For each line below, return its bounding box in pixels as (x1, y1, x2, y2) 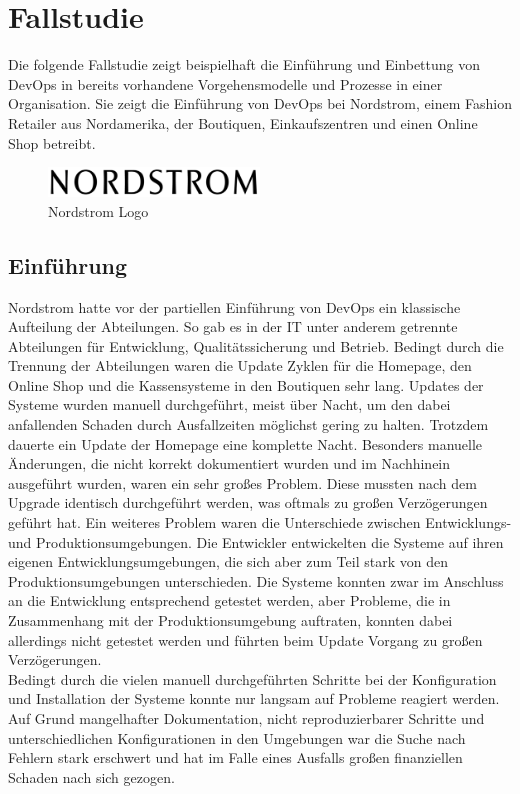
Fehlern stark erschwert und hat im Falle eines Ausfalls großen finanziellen (8, 747, 463, 768)
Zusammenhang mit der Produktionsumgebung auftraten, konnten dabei (8, 610, 453, 630)
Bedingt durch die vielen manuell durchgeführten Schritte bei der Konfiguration (8, 668, 497, 689)
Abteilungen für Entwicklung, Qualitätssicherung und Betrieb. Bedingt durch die (8, 335, 504, 356)
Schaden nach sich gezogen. (8, 766, 175, 787)
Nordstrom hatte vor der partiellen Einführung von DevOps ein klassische (8, 296, 461, 317)
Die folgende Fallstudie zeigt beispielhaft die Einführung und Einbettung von (8, 54, 481, 75)
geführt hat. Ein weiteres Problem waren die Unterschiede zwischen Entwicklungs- (8, 512, 512, 533)
